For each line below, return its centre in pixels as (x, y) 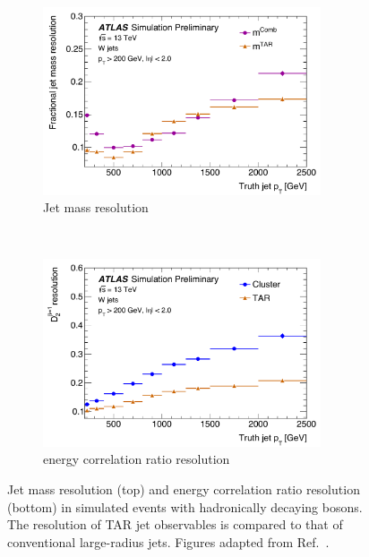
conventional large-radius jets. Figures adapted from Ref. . (168, 541)
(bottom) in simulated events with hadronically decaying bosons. (185, 506)
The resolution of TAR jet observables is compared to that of (175, 524)
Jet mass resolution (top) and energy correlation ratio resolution (184, 489)
